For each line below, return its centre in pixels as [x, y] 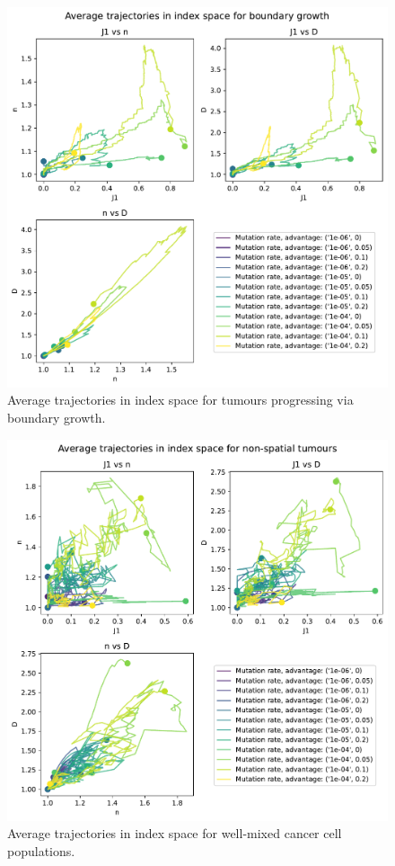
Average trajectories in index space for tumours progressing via [180, 400]
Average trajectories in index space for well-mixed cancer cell [175, 833]
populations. [41, 850]
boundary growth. [57, 417]
